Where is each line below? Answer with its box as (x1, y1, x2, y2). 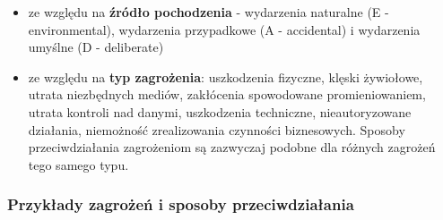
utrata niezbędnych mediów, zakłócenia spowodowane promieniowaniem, (28, 85, 426, 104)
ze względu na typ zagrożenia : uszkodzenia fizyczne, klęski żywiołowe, (28, 67, 423, 86)
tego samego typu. (28, 155, 129, 173)
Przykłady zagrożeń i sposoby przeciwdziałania (7, 193, 354, 216)
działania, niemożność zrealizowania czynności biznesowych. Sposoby (28, 120, 405, 139)
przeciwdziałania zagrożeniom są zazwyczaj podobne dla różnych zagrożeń (28, 138, 436, 157)
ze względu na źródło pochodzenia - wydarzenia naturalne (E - (28, 3, 389, 21)
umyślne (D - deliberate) (28, 38, 164, 56)
